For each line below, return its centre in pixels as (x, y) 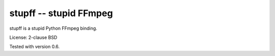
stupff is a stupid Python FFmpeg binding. (53, 28)
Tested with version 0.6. (35, 47)
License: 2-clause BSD (33, 37)
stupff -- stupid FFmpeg (61, 13)
